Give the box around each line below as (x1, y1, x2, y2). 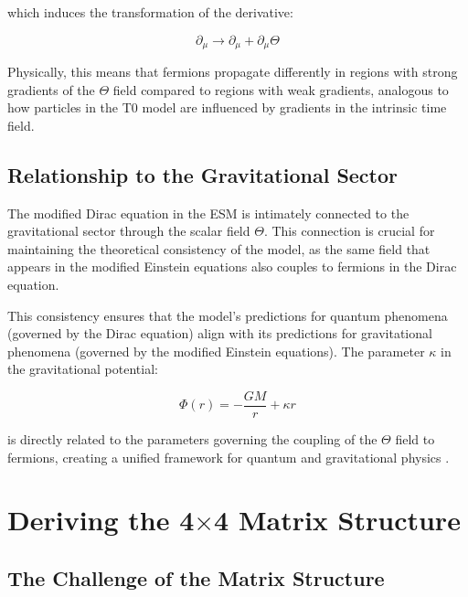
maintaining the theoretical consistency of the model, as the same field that (7, 239, 431, 258)
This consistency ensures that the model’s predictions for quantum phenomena (7, 305, 448, 325)
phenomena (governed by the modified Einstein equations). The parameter (7, 341, 425, 360)
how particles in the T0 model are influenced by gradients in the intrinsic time (7, 98, 447, 117)
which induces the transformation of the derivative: (7, 3, 293, 21)
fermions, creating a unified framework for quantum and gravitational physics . (7, 447, 450, 466)
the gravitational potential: (7, 359, 158, 378)
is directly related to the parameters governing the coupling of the (7, 430, 378, 449)
